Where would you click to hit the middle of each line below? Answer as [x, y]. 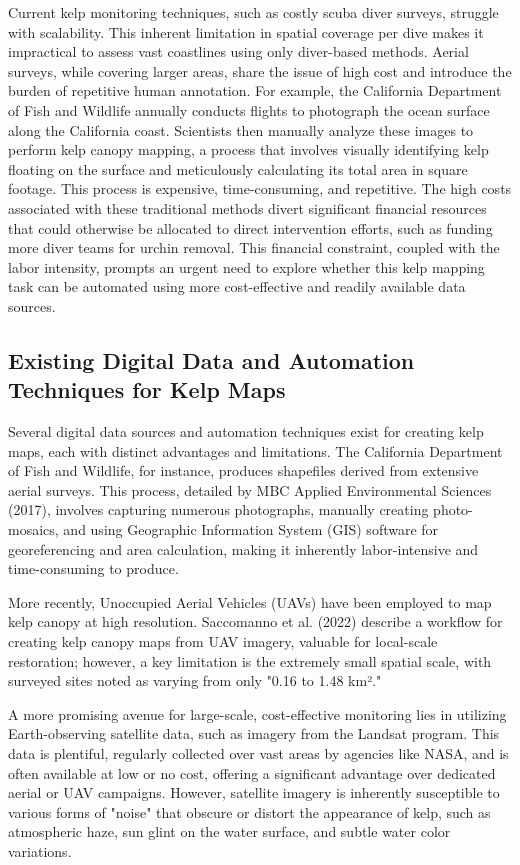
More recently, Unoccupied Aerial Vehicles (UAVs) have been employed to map [250, 601]
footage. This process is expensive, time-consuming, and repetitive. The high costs [260, 188]
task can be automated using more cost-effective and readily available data [237, 286]
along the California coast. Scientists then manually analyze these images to [241, 129]
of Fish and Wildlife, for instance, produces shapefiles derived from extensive [243, 470]
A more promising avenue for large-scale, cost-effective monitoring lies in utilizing [257, 713]
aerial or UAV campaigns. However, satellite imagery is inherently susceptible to [254, 792]
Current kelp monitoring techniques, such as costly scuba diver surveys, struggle [253, 12]
